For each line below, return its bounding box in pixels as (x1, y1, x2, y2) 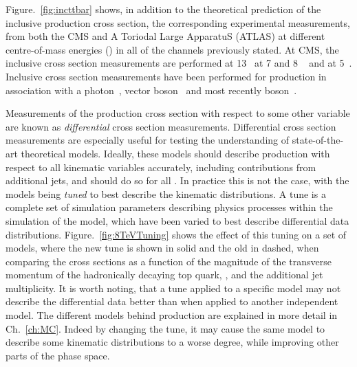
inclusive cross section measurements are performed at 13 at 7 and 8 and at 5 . (6, 56, 352, 70)
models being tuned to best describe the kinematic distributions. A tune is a (6, 186, 326, 201)
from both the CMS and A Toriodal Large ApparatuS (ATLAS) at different (6, 29, 325, 43)
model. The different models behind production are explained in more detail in (6, 308, 338, 322)
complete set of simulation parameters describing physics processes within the (6, 200, 333, 214)
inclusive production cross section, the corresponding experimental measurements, (6, 15, 350, 30)
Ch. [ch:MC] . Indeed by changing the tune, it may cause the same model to (6, 321, 325, 335)
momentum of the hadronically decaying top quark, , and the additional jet (6, 267, 323, 282)
